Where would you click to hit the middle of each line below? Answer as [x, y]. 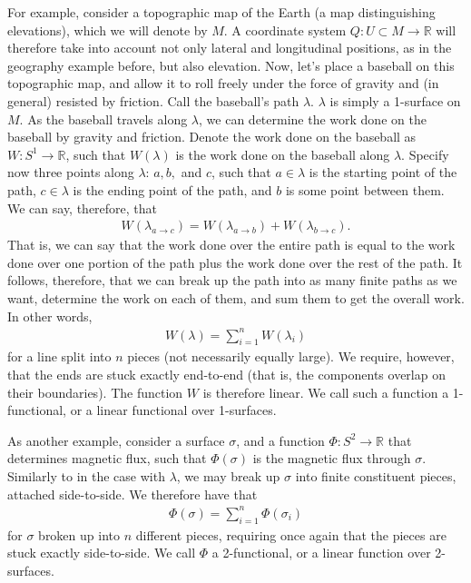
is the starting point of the [383, 172]
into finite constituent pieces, [376, 476]
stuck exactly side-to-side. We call [102, 553]
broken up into [79, 534]
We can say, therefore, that [83, 208]
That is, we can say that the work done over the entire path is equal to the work [231, 245]
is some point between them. [365, 189]
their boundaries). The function [95, 392]
